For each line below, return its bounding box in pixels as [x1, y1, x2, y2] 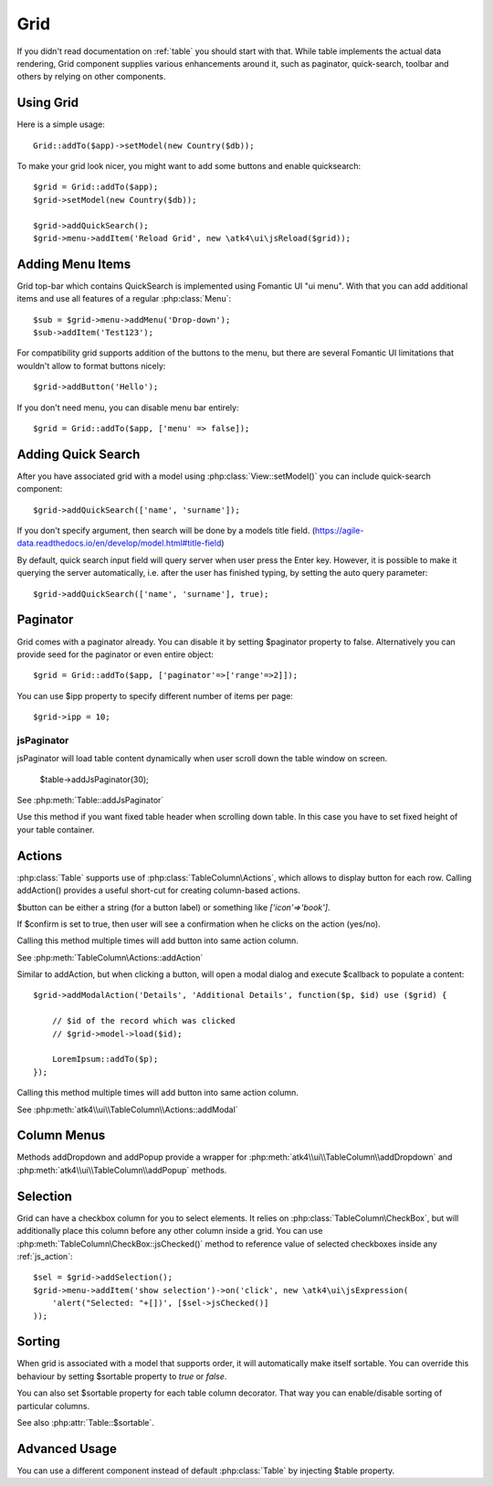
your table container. [16, 823, 95, 835]
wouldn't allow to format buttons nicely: [16, 360, 166, 371]
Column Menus [16, 1128, 106, 1143]
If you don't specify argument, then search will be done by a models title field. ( [16, 525, 315, 536]
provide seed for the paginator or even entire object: [16, 649, 215, 660]
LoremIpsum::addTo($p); [51, 1054, 159, 1065]
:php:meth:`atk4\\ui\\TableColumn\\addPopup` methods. [16, 1164, 227, 1175]
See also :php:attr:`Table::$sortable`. [16, 1417, 155, 1428]
